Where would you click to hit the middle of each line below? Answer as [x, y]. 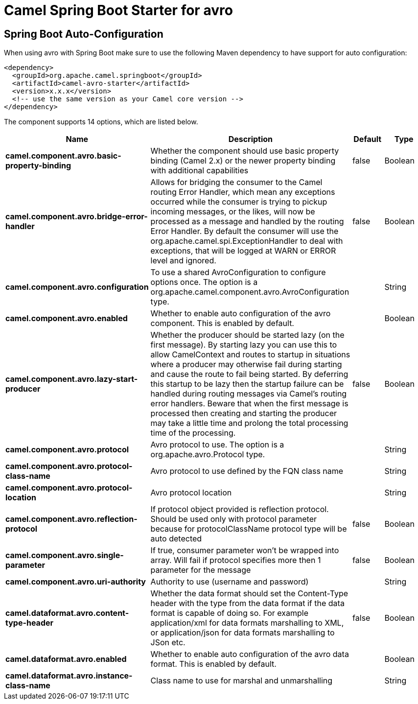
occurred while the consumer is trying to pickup [239, 202]
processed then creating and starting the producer [244, 413]
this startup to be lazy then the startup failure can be [247, 384]
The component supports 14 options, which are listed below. [101, 122]
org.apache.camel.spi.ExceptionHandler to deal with [247, 241]
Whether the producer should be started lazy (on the [247, 335]
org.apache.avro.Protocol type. [208, 455]
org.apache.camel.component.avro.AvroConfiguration [250, 292]
